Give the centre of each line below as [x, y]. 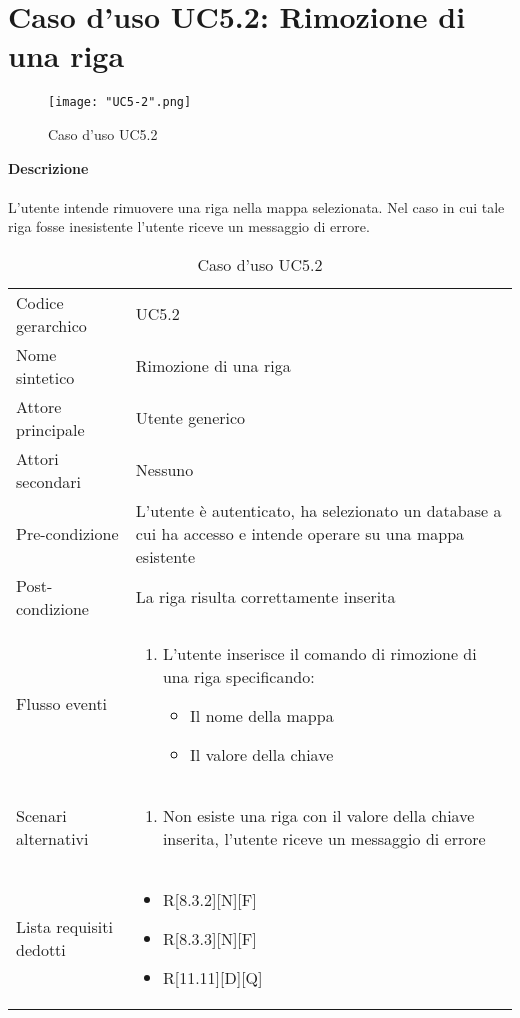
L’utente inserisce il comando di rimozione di [319, 653]
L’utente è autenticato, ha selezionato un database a [318, 510]
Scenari [41, 815]
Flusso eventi [62, 704]
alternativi [52, 838]
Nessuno [164, 470]
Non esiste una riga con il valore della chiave [318, 815]
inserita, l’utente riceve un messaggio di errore [324, 838]
